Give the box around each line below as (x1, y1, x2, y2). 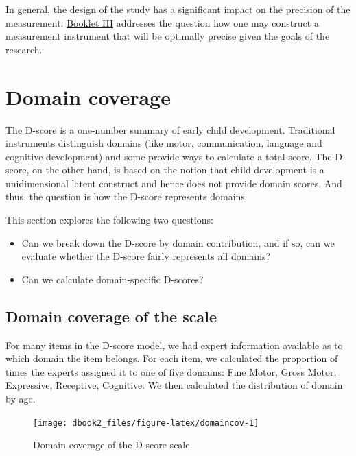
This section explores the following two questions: (5, 213, 213, 227)
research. (5, 42, 43, 56)
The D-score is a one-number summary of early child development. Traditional (5, 122, 335, 136)
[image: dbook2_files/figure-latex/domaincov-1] (33, 418, 259, 428)
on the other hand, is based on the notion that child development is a (32, 163, 324, 177)
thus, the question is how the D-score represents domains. (5, 189, 248, 204)
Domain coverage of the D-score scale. (33, 437, 193, 452)
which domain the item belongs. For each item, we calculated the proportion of (5, 351, 338, 365)
